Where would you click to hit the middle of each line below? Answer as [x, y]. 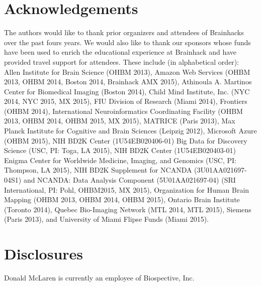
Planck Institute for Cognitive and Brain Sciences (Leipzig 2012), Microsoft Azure [130, 131]
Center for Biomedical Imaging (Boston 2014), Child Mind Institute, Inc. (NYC [127, 91]
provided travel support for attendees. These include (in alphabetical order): [122, 61]
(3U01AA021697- [221, 170]
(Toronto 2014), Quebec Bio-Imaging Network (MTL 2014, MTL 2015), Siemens [128, 209]
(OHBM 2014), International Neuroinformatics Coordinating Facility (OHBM [123, 111]
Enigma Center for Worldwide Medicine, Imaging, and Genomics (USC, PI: [120, 160]
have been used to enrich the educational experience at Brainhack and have [120, 52]
